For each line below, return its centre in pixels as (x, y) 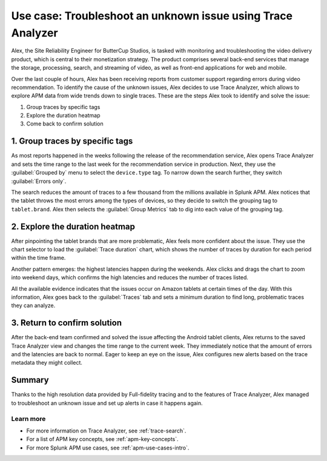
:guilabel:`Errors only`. (39, 181)
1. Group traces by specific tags (72, 141)
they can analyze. (33, 305)
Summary (30, 380)
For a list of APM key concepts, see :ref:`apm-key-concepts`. (102, 439)
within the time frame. (38, 258)
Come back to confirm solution (65, 124)
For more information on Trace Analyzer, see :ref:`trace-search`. (106, 431)
